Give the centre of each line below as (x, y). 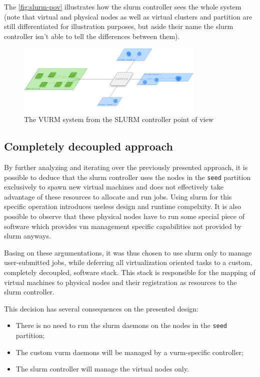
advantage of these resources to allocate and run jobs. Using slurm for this (118, 196)
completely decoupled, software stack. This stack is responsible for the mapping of (130, 272)
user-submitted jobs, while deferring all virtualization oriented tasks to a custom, (128, 262)
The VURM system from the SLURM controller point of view (119, 119)
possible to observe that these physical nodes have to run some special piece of (124, 216)
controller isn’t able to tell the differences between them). (92, 36)
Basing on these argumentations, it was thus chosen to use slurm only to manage (128, 252)
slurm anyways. (27, 236)
